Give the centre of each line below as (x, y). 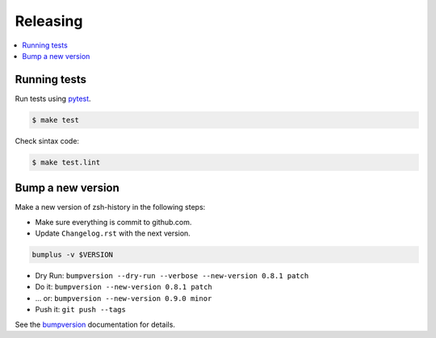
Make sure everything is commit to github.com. (113, 222)
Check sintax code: (47, 140)
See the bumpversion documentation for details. (95, 324)
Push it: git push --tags (81, 310)
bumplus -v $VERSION (72, 255)
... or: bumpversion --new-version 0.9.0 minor (124, 298)
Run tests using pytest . (53, 98)
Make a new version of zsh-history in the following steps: (110, 207)
